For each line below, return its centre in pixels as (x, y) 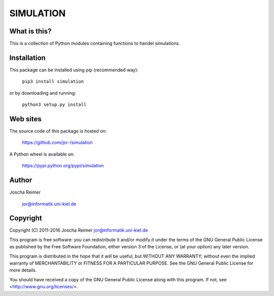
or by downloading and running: (43, 93)
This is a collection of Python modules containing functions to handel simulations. (95, 44)
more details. (23, 270)
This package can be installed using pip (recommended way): (74, 70)
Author (21, 180)
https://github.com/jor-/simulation (58, 142)
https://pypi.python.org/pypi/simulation (63, 166)
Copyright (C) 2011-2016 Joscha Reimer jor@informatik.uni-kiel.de (79, 230)
